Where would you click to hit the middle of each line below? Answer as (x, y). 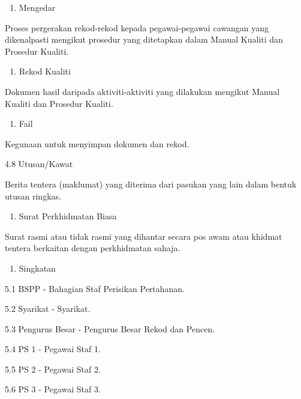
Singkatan (37, 268)
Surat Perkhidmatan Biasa (68, 216)
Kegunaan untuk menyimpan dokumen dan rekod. (97, 143)
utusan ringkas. (33, 196)
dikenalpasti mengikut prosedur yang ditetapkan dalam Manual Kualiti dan (144, 39)
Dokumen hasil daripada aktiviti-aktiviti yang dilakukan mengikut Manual (142, 91)
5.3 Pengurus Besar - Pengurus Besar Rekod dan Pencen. (110, 328)
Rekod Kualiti (45, 71)
